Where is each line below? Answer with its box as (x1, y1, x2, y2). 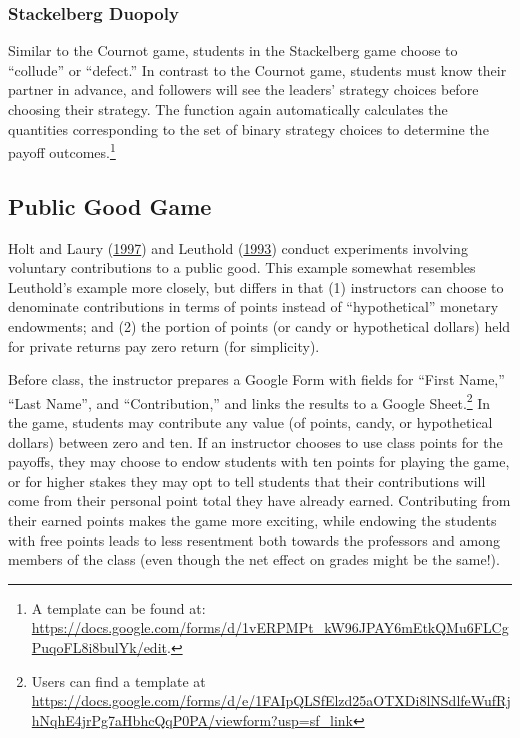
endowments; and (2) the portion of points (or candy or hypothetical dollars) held (8, 316, 511, 337)
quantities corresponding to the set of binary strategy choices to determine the (8, 118, 489, 139)
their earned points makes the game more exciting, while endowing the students (8, 510, 497, 531)
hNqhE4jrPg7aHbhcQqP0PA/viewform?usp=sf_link (31, 709, 353, 730)
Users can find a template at (31, 670, 206, 691)
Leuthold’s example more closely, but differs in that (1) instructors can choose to (8, 276, 504, 297)
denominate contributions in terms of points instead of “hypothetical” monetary (8, 296, 499, 317)
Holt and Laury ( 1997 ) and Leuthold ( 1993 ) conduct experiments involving (8, 237, 468, 258)
